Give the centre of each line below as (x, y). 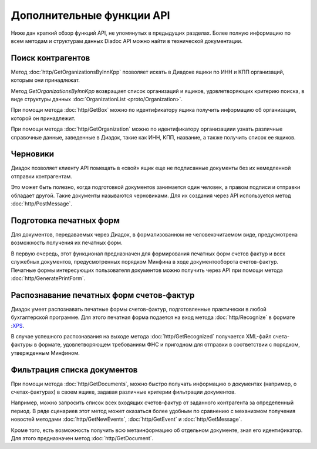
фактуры (22, 345)
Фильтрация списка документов (74, 370)
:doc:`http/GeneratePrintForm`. (48, 278)
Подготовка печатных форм (65, 220)
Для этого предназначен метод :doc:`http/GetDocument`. (82, 438)
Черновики (33, 154)
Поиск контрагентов (50, 58)
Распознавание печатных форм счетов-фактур (103, 295)
